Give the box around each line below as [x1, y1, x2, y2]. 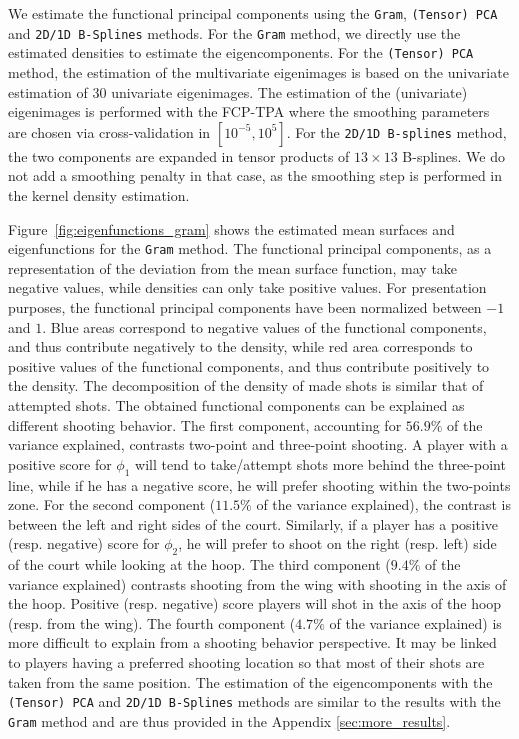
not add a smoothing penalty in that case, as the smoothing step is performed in [8, 165, 503, 186]
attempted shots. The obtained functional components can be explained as [8, 394, 465, 415]
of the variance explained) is [329, 612, 502, 633]
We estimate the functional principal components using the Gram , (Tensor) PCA [8, 3, 498, 23]
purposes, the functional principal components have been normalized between [8, 296, 482, 317]
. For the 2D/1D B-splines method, [286, 121, 507, 142]
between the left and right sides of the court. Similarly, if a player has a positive [8, 513, 499, 534]
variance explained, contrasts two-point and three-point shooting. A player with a [8, 434, 508, 455]
